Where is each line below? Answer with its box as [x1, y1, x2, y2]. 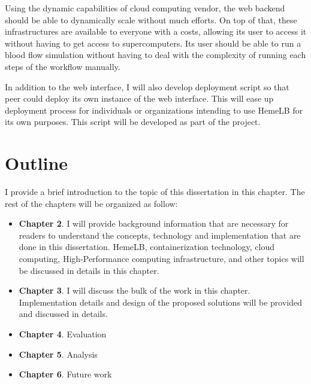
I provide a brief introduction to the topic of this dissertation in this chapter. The [5, 185, 305, 198]
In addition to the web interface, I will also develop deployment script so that [5, 80, 289, 93]
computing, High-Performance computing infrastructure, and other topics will [19, 252, 304, 265]
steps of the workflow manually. [5, 60, 120, 72]
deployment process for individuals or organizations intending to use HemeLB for [5, 103, 303, 116]
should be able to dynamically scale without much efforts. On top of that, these [5, 13, 297, 26]
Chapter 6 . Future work [19, 368, 112, 380]
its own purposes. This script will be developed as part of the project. [5, 115, 261, 128]
